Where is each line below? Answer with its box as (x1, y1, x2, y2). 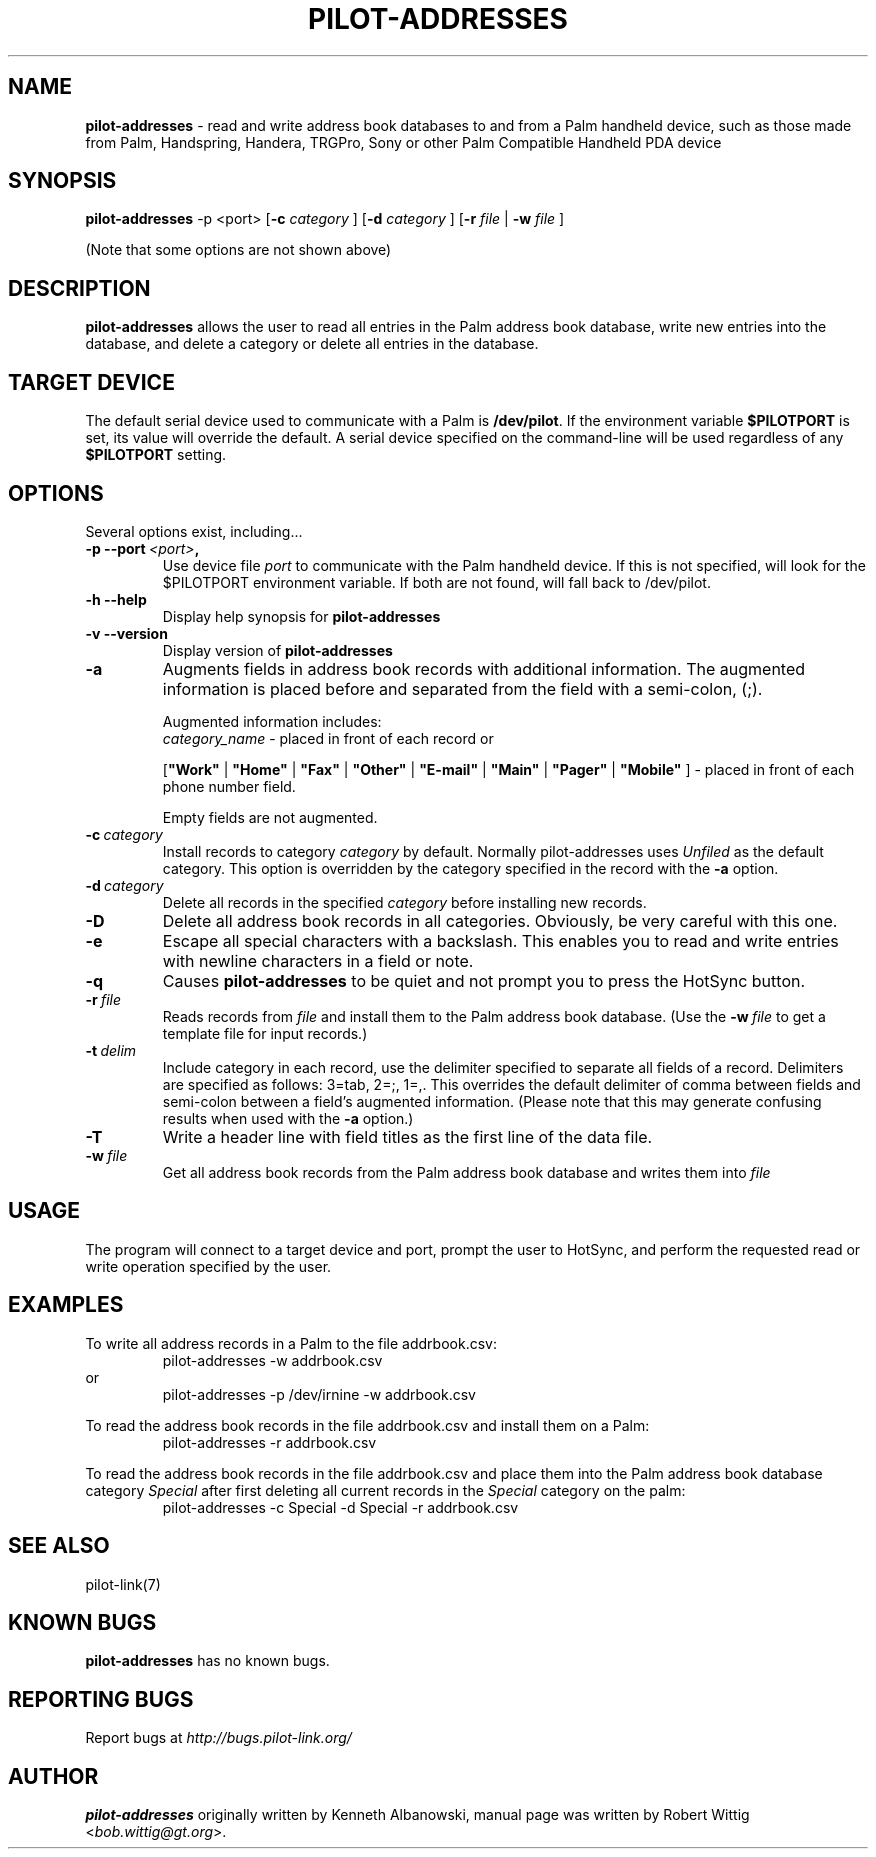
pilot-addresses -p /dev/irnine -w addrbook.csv (162, 1385, 476, 1403)
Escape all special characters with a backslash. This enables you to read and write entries (162, 930, 839, 951)
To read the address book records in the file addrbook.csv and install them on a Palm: (85, 1416, 650, 1434)
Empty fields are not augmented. (162, 808, 378, 826)
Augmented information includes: (162, 712, 382, 730)
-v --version (85, 624, 168, 642)
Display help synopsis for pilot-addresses (162, 607, 441, 625)
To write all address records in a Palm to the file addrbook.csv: (85, 1334, 497, 1352)
